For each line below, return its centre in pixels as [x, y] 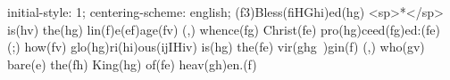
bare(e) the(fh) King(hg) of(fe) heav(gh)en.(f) [132, 64]
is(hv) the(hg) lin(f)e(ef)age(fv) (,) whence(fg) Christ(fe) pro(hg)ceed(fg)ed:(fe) [224, 29]
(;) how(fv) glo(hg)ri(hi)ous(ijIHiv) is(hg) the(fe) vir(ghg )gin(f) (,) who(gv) [216, 47]
